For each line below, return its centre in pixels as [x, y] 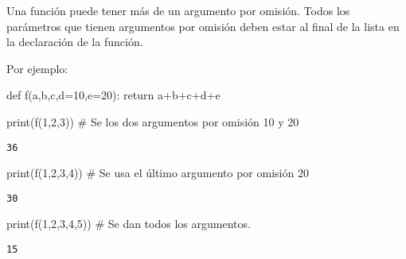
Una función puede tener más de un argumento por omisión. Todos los [178, 10]
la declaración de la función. [75, 42]
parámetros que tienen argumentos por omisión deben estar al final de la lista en [203, 26]
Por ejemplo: [37, 68]
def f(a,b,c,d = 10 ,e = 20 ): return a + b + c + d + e [113, 95]
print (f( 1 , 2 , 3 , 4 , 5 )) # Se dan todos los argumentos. [129, 224]
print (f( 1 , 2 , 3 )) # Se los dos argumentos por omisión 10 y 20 [153, 121]
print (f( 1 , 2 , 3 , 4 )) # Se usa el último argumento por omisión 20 [158, 173]
